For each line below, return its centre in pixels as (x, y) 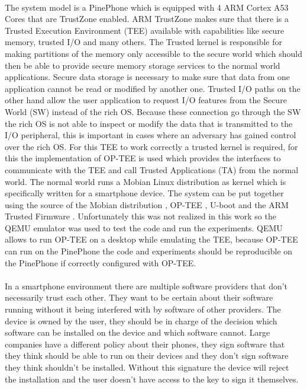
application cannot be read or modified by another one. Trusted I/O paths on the (153, 88)
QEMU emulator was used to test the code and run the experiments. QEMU (144, 227)
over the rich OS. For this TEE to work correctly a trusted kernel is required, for (151, 146)
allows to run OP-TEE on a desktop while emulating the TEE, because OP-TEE (151, 239)
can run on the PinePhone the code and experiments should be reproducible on (149, 251)
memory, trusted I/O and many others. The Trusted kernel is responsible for (143, 42)
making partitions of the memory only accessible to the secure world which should (153, 53)
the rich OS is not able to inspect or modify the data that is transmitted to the (149, 123)
